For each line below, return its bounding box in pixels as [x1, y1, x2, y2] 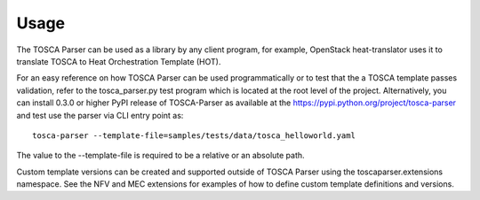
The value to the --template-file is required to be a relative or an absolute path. [16, 150, 306, 161]
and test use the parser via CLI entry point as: [16, 110, 184, 120]
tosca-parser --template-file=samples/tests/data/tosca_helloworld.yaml [32, 130, 356, 141]
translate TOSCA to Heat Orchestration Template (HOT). [16, 56, 221, 66]
